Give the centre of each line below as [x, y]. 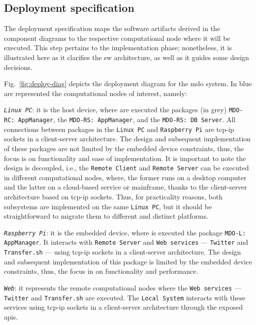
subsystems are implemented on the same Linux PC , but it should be [108, 206]
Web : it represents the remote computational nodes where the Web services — [123, 287]
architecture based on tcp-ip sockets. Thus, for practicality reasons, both [113, 196]
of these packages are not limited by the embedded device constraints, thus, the [124, 148]
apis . [11, 316]
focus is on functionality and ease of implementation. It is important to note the [125, 158]
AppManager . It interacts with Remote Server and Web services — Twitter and [126, 242]
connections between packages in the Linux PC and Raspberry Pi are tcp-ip [119, 129]
